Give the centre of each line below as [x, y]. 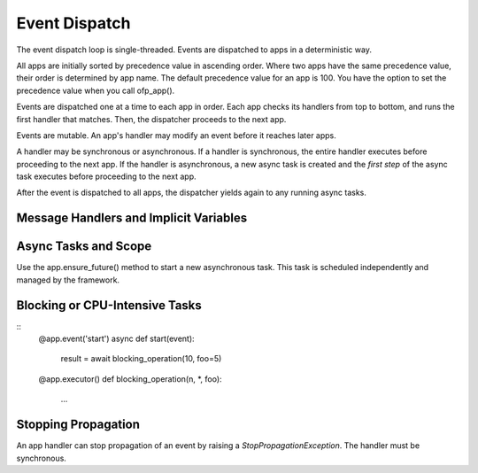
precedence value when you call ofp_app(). [96, 90]
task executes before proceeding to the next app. [106, 176]
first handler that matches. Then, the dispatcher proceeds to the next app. [151, 119]
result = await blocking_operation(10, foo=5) [141, 359]
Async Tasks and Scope [84, 247]
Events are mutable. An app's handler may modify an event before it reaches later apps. [176, 135]
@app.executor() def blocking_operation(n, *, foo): [130, 379]
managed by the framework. [68, 280]
